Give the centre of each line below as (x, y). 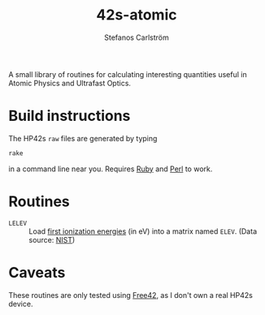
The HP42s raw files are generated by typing (83, 138)
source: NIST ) (52, 239)
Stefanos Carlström (137, 37)
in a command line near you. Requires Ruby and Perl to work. (111, 169)
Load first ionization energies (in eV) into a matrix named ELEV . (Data (143, 231)
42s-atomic (137, 15)
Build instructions (70, 116)
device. (21, 304)
